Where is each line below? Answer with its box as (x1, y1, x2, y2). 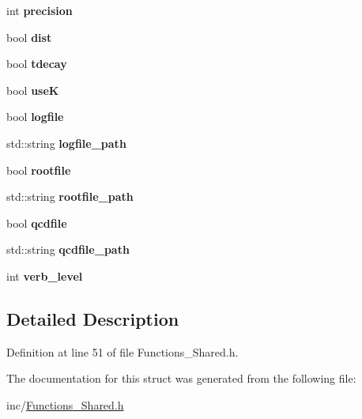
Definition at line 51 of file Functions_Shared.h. (6, 343, 239, 360)
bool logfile (6, 108, 64, 125)
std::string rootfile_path (6, 188, 134, 205)
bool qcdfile (6, 214, 67, 231)
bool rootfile (6, 161, 71, 178)
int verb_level (6, 267, 83, 284)
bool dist (6, 28, 52, 45)
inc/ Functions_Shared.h (6, 396, 124, 413)
